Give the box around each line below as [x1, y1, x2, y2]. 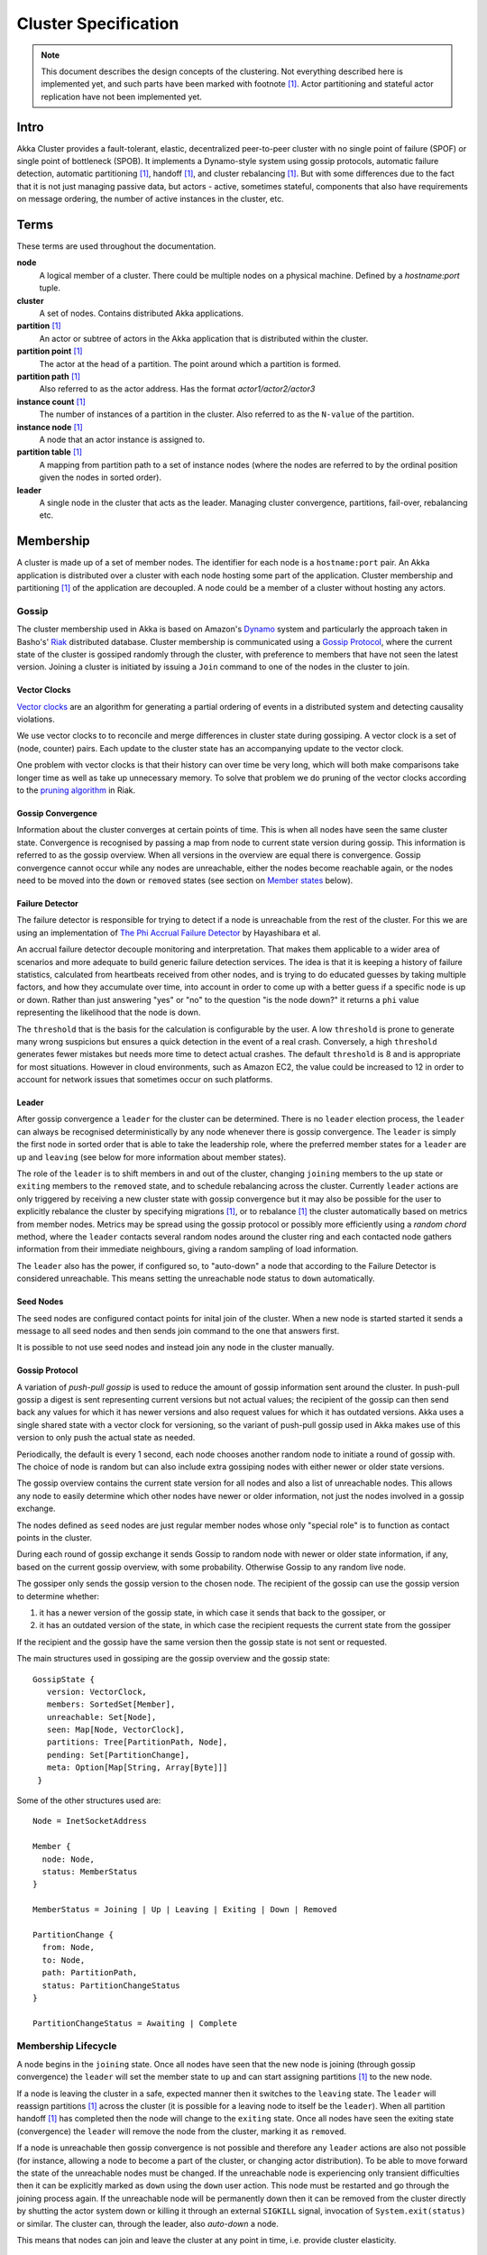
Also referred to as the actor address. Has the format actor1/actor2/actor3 [39, 383, 316, 394]
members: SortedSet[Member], [46, 1699, 176, 1709]
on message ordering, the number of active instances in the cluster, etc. [16, 194, 284, 205]
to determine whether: [16, 1590, 99, 1601]
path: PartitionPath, [41, 1967, 138, 1978]
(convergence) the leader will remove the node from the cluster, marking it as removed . [16, 2125, 347, 2137]
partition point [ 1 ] [16, 345, 83, 356]
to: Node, [41, 1955, 86, 1965]
